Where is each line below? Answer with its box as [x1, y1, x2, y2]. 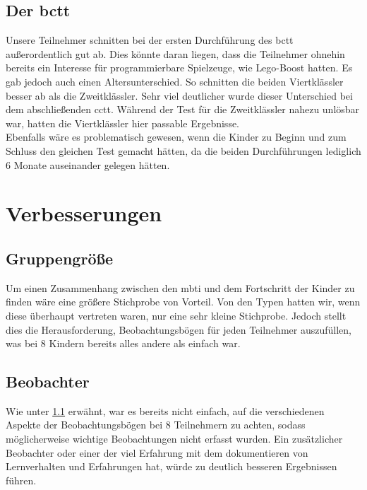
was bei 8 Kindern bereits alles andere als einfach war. [6, 336, 241, 351]
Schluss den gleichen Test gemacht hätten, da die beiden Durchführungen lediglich [6, 143, 361, 158]
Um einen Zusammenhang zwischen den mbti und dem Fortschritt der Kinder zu [6, 280, 355, 295]
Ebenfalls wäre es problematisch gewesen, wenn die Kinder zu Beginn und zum [6, 129, 347, 144]
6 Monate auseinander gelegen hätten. [6, 157, 170, 172]
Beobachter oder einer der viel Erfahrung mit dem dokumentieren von [6, 445, 308, 460]
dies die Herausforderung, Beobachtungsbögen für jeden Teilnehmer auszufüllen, [6, 322, 351, 337]
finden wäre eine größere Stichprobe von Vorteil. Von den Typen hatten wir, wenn [6, 294, 361, 309]
